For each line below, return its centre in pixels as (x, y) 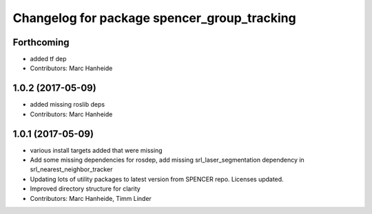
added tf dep (48, 59)
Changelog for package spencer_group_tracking (154, 18)
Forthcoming (41, 42)
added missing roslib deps (68, 105)
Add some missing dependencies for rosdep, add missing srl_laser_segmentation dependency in (167, 160)
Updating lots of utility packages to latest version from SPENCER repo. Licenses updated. (157, 179)
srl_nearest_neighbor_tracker (71, 169)
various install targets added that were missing (96, 150)
